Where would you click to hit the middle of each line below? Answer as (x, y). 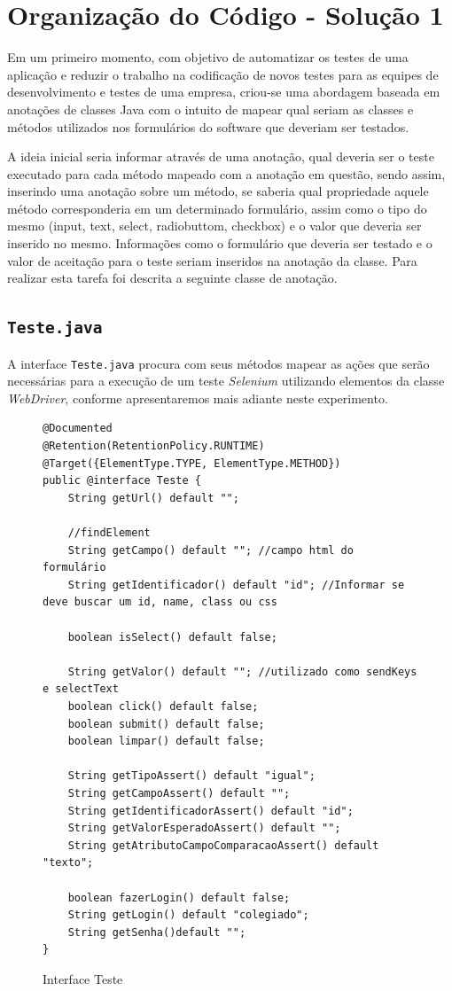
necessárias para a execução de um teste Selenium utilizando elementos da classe (226, 381)
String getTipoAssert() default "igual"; (191, 776)
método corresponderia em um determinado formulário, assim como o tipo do (217, 208)
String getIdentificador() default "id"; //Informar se (236, 585)
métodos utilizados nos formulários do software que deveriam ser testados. (208, 126)
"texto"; (68, 863)
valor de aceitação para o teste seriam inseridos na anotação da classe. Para (212, 260)
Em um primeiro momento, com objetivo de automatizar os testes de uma (208, 57)
